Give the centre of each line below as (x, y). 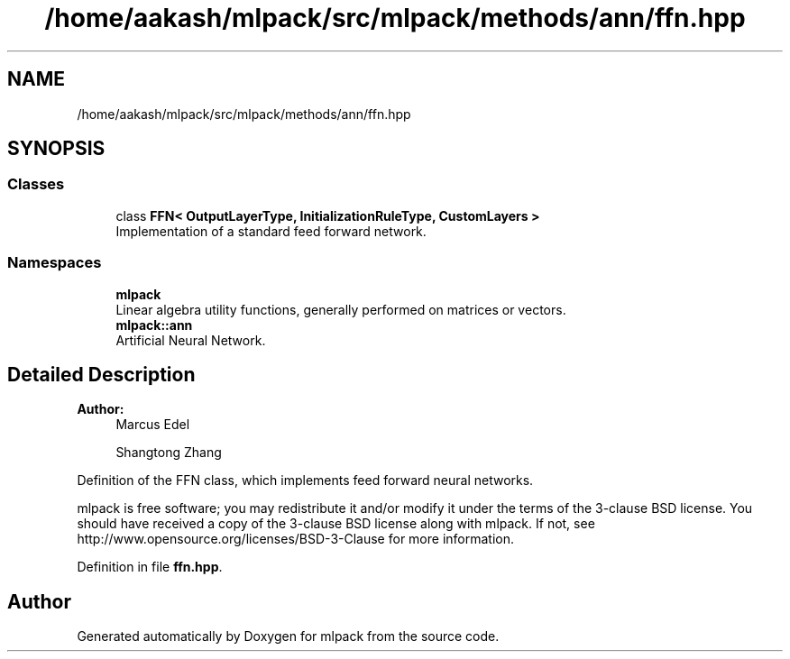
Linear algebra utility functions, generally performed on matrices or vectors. (341, 309)
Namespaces (55, 263)
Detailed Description (101, 374)
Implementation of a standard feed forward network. (271, 231)
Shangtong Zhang (169, 453)
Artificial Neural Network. (191, 340)
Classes (36, 184)
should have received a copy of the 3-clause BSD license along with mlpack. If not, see (336, 524)
